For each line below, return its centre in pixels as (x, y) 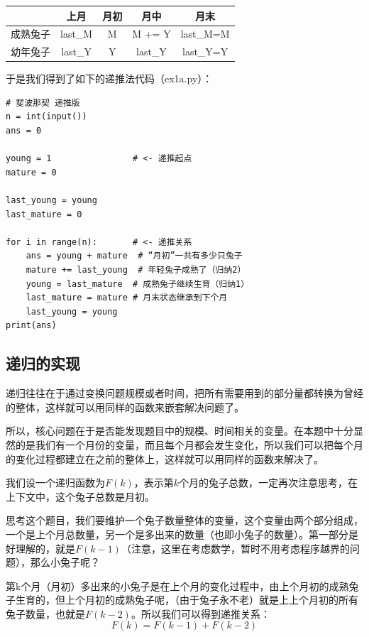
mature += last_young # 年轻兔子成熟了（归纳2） (136, 270)
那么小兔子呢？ (65, 562)
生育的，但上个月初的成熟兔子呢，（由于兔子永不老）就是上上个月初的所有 (187, 600)
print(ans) (31, 326)
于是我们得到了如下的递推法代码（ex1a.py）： (109, 78)
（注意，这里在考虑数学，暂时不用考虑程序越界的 (235, 548)
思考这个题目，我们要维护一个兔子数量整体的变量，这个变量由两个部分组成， (184, 520)
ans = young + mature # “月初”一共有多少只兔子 (134, 256)
